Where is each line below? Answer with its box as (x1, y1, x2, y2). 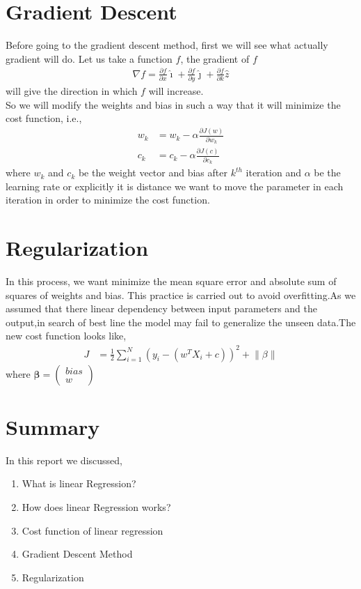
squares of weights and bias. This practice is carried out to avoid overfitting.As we (6, 287, 356, 302)
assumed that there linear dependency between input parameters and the (6, 301, 317, 316)
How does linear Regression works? (22, 499, 171, 514)
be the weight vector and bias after (78, 165, 227, 180)
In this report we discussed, (6, 452, 122, 467)
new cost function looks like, (6, 328, 127, 343)
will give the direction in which (6, 84, 138, 98)
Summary (6, 412, 100, 441)
